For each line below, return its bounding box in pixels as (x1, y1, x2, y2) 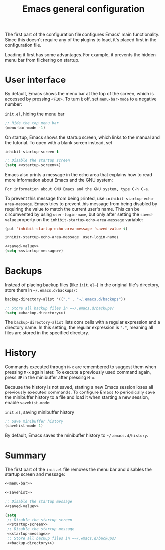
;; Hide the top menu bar (5, 121, 59, 126)
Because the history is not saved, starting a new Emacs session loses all (5, 384, 153, 390)
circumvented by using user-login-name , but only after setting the (5, 211, 139, 217)
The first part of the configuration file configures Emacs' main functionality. (5, 31, 160, 38)
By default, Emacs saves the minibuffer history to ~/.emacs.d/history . (5, 432, 148, 438)
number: (5, 101, 22, 107)
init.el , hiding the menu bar (5, 111, 65, 117)
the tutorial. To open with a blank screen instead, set (5, 139, 113, 145)
